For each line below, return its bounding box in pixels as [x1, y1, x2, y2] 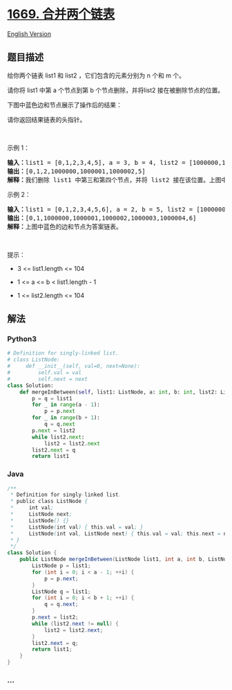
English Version [7, 29, 52, 38]
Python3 [7, 334, 37, 344]
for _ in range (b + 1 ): [32, 414, 100, 421]
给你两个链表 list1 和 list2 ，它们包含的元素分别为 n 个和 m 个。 [7, 71, 185, 80]
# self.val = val [7, 369, 81, 376]
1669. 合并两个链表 [7, 6, 115, 22]
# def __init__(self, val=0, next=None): [7, 363, 140, 370]
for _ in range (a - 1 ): [32, 401, 100, 409]
